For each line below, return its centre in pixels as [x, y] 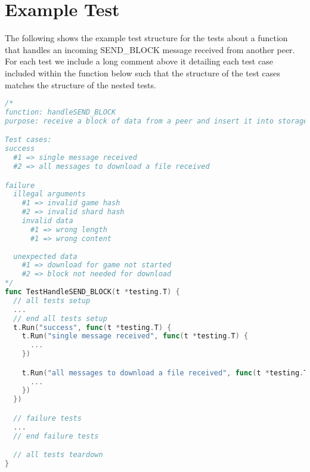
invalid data [47, 221]
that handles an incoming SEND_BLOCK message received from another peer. [150, 49]
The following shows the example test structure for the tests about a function [146, 38]
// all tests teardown [58, 455]
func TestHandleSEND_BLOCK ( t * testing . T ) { [92, 292]
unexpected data [45, 256]
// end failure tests [56, 436]
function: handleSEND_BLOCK [61, 112]
